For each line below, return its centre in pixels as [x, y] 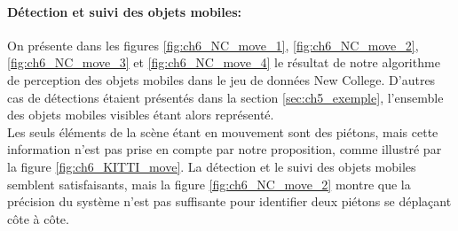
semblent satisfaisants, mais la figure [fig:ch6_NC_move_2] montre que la [209, 184]
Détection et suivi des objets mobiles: [124, 11]
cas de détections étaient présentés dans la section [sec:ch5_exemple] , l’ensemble [225, 97]
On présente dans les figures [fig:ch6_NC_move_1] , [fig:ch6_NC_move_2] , [213, 45]
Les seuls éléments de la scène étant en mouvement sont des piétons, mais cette [223, 131]
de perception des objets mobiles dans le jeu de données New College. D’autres [221, 79]
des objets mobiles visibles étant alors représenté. [141, 115]
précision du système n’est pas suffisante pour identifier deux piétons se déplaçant [229, 201]
